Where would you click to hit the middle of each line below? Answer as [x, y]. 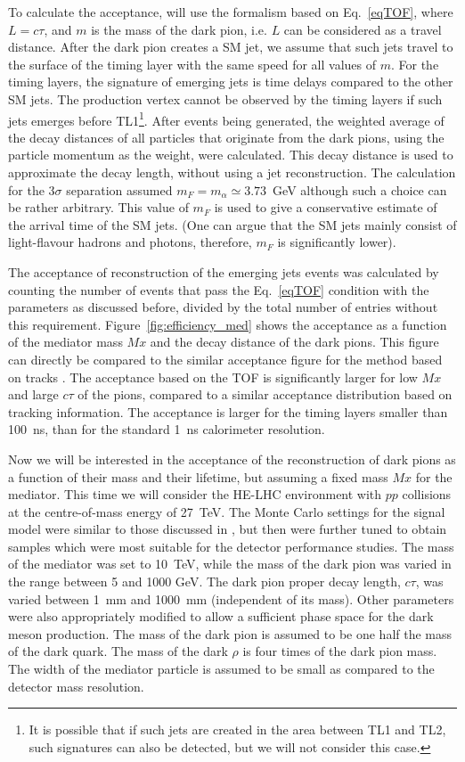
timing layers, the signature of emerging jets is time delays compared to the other [231, 82]
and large [33, 394]
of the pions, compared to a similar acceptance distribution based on [265, 394]
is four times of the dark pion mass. [340, 651]
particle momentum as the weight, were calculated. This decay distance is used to [231, 155]
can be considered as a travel [363, 29]
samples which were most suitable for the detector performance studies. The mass [231, 546]
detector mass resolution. [76, 686]
